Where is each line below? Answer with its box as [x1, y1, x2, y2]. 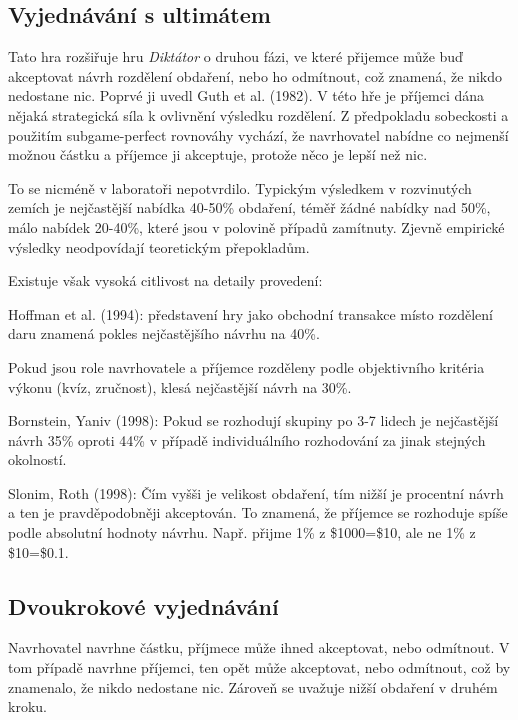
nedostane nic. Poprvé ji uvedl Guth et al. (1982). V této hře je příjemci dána [8, 85, 485, 106]
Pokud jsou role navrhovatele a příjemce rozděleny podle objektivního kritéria [8, 356, 485, 377]
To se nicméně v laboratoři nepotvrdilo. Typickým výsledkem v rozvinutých [8, 177, 472, 198]
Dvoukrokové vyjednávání [8, 590, 279, 621]
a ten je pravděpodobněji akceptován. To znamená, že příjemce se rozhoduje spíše [8, 502, 508, 523]
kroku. [8, 696, 47, 717]
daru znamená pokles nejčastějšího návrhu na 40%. [8, 323, 320, 344]
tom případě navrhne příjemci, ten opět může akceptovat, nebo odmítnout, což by [8, 657, 511, 678]
